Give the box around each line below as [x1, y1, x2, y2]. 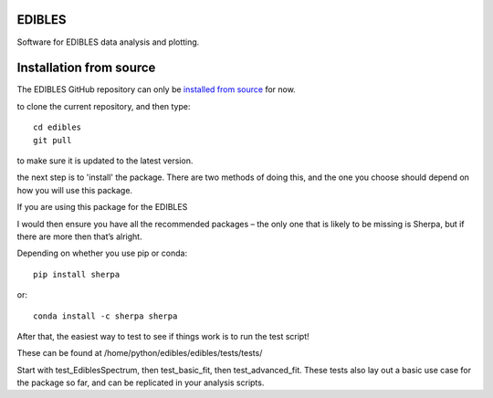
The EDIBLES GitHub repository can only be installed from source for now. [16, 84, 296, 95]
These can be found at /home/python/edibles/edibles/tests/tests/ [16, 348, 263, 359]
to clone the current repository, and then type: [16, 100, 191, 111]
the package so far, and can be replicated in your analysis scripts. [16, 377, 265, 388]
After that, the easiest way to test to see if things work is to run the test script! [16, 330, 309, 341]
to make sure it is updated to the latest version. [16, 155, 194, 166]
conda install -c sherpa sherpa [33, 310, 178, 321]
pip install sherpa [33, 269, 121, 279]
